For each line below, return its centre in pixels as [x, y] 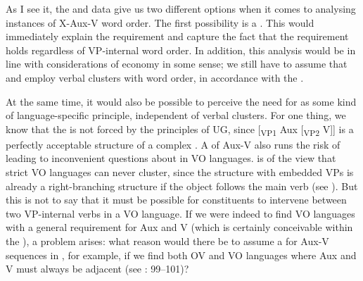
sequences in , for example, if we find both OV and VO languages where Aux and [181, 255]
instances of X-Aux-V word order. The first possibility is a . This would [160, 22]
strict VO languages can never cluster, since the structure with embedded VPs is [180, 172]
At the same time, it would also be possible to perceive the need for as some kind [181, 101]
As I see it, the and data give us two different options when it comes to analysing [181, 8]
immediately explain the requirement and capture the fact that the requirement [177, 36]
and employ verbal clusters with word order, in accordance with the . [155, 77]
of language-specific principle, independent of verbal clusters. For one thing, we [176, 115]
